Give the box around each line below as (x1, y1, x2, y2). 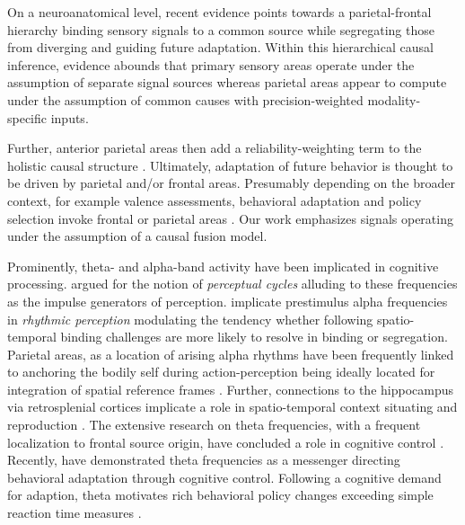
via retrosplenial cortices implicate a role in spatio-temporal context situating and (7, 397, 458, 416)
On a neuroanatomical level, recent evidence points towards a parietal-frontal (7, 3, 432, 21)
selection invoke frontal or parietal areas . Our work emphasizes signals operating (7, 209, 453, 227)
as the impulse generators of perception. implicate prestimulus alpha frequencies (7, 291, 448, 310)
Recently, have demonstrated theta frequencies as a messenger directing (7, 450, 400, 469)
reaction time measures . (7, 503, 142, 522)
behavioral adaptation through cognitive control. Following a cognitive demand (7, 467, 442, 486)
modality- (367, 90, 421, 109)
